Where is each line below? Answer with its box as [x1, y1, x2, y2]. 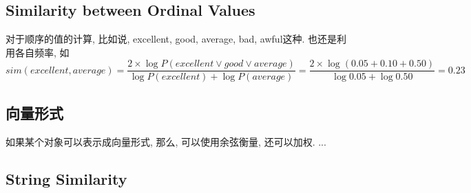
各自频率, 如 [14, 45, 70, 59]
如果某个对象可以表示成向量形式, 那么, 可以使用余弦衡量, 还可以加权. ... [6, 134, 326, 148]
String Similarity [6, 168, 127, 189]
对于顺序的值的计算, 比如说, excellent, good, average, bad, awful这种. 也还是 [6, 32, 337, 46]
